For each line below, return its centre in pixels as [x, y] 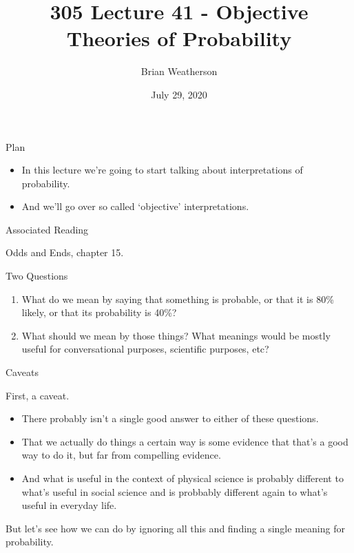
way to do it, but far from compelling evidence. [121, 455]
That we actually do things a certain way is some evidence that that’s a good [185, 441]
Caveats [22, 372]
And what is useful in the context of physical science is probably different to [183, 478]
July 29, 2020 [179, 94]
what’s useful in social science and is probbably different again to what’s [175, 491]
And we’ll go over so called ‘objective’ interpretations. [135, 206]
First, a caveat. [38, 395]
